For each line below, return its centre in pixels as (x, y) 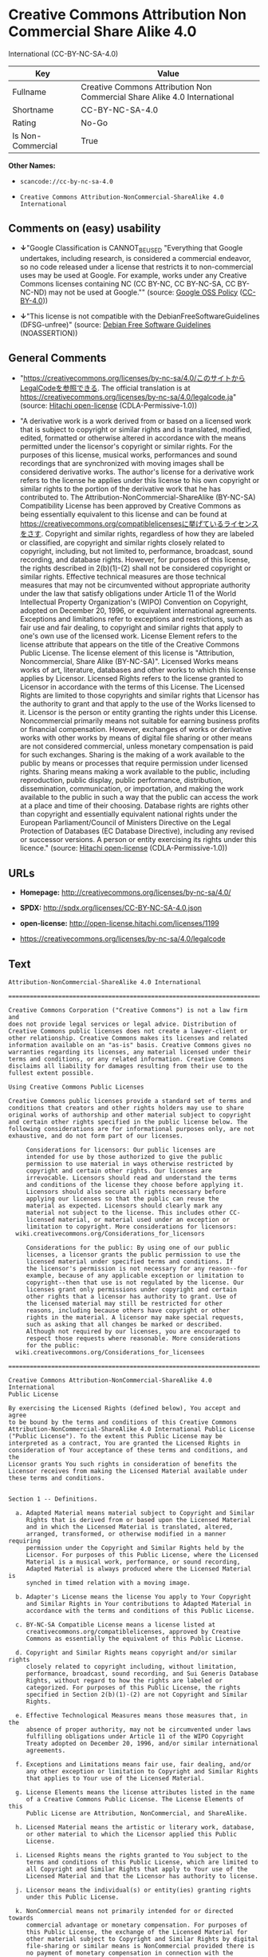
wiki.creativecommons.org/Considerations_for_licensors (110, 1234)
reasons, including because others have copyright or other (128, 1311)
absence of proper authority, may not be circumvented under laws (138, 1730)
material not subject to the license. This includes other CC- (133, 1212)
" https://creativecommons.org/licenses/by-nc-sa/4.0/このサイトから (132, 378)
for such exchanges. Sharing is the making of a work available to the (132, 755)
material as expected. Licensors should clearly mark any (124, 1206)
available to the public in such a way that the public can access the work (139, 797)
